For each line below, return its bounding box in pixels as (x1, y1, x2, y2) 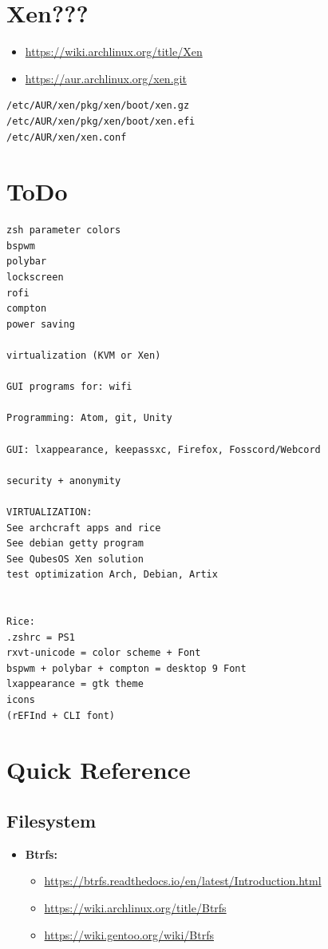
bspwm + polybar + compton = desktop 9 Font (6, 662, 247, 674)
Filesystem (6, 808, 97, 832)
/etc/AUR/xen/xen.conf (6, 131, 127, 143)
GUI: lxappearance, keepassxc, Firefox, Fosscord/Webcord (6, 443, 321, 455)
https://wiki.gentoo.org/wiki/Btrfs (44, 926, 215, 943)
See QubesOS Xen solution (6, 553, 144, 565)
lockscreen (6, 272, 64, 283)
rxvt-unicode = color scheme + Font (6, 647, 201, 659)
